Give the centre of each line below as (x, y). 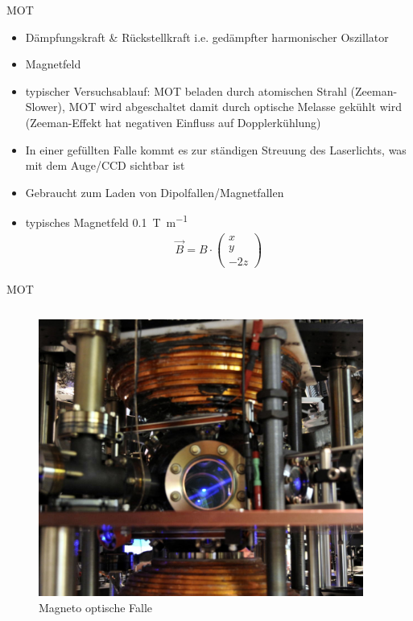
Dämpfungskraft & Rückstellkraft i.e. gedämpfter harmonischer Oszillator (207, 37)
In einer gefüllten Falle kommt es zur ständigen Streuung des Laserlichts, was (216, 149)
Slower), (45, 107)
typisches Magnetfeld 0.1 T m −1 (107, 221)
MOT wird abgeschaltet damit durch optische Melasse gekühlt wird (235, 107)
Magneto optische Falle (96, 607)
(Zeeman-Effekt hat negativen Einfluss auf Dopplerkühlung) (173, 122)
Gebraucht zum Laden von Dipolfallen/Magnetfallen (155, 192)
